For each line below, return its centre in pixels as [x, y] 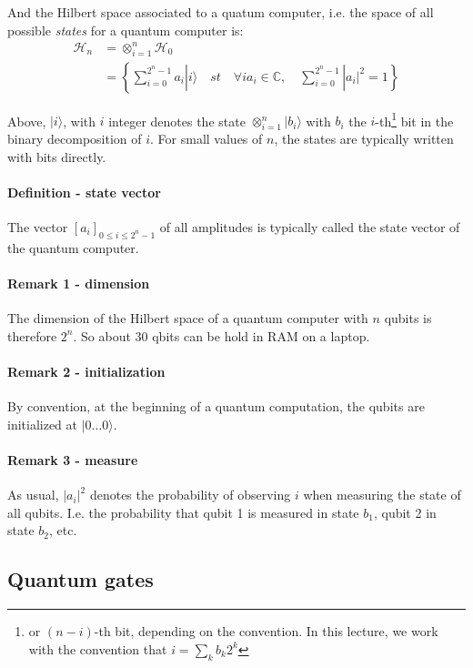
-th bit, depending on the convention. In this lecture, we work [266, 631]
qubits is [408, 318]
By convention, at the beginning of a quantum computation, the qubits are [216, 406]
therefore [32, 335]
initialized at [43, 424]
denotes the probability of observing [190, 495]
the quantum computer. [73, 247]
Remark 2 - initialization [86, 371]
